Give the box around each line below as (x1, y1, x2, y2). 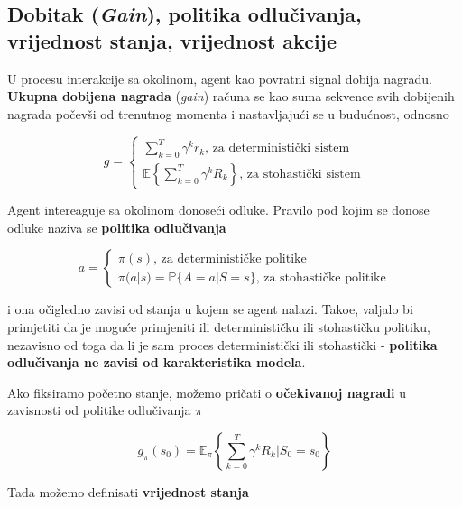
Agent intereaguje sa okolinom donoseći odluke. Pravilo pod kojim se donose (7, 200, 430, 219)
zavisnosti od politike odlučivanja (7, 401, 191, 419)
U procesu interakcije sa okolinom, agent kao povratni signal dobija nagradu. (7, 69, 432, 88)
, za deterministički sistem (205, 142, 350, 155)
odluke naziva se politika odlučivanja (7, 217, 226, 236)
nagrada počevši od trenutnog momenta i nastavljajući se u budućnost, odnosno (7, 104, 449, 123)
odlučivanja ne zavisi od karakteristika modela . (7, 353, 306, 372)
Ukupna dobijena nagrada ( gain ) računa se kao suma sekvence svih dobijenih (7, 87, 455, 106)
